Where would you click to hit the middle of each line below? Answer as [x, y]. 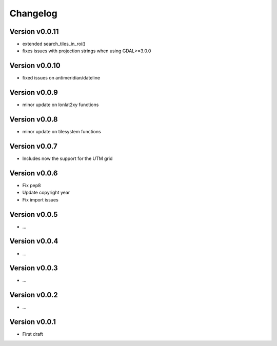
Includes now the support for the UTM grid [67, 158]
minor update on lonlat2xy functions [61, 105]
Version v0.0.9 [34, 93]
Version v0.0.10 [35, 66]
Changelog [33, 13]
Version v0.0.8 [34, 120]
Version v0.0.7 [33, 146]
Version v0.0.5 [34, 215]
